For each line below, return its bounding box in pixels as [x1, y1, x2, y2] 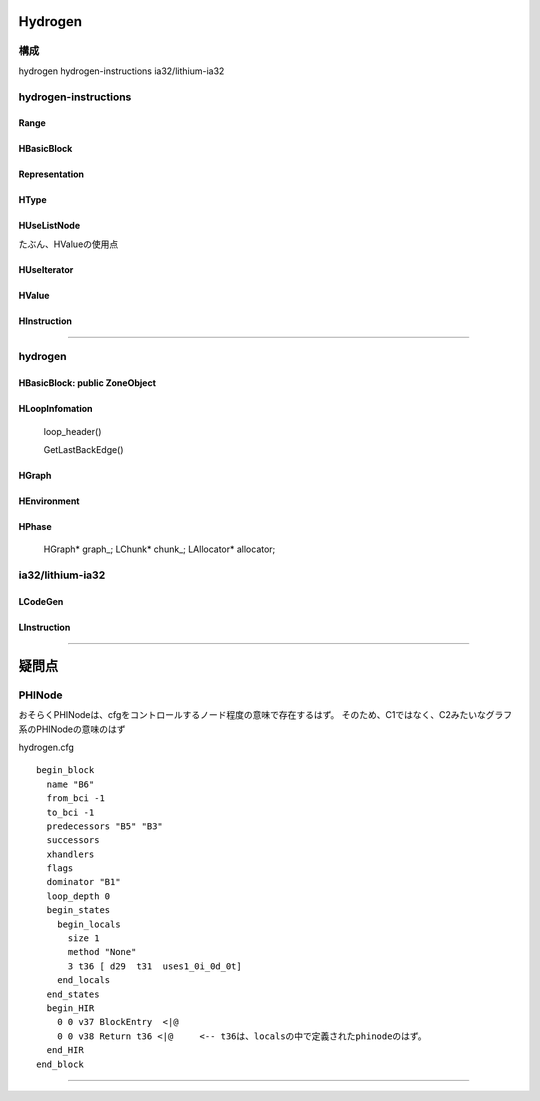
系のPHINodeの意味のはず [18, 723, 126, 735]
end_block [36, 1058, 84, 1070]
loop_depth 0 [46, 890, 111, 902]
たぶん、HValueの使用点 [18, 238, 119, 250]
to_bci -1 [46, 806, 95, 818]
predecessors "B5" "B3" [46, 820, 164, 832]
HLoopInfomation [18, 403, 94, 415]
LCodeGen [18, 596, 64, 608]
